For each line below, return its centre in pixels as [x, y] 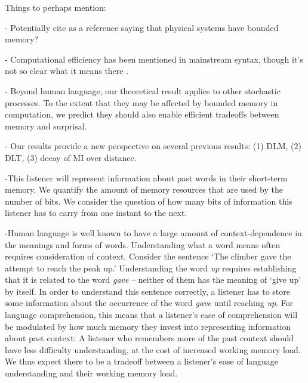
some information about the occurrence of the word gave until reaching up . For [149, 303]
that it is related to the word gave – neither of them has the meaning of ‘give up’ [153, 279]
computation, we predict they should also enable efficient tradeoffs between [142, 114]
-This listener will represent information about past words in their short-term [146, 177]
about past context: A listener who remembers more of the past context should [149, 338]
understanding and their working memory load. [91, 373]
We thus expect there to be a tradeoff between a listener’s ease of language [142, 361]
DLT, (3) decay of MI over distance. [71, 157]
